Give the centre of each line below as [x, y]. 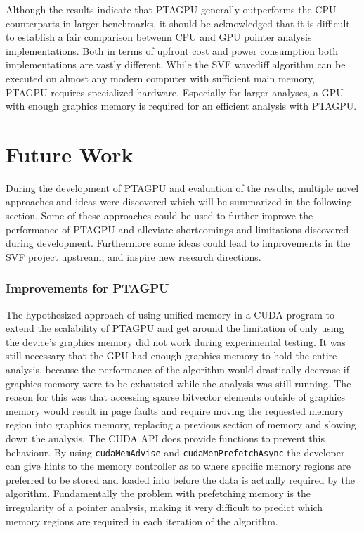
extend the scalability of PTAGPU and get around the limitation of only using [175, 328]
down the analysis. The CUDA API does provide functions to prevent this [165, 438]
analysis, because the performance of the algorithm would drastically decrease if [178, 370]
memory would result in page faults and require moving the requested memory [175, 410]
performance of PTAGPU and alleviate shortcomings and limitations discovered [177, 229]
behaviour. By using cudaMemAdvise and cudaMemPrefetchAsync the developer [175, 452]
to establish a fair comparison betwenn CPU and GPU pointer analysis [159, 37]
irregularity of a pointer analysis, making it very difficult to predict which [164, 507]
